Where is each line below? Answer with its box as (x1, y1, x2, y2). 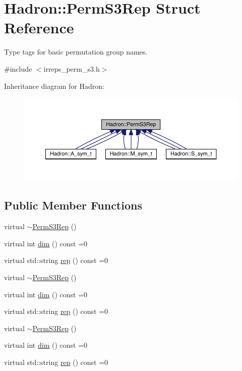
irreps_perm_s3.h (43, 63, 100, 74)
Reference (4, 17, 74, 38)
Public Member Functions (4, 197, 142, 213)
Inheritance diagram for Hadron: (4, 80, 104, 91)
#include (4, 63, 32, 74)
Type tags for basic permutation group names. (4, 46, 148, 57)
